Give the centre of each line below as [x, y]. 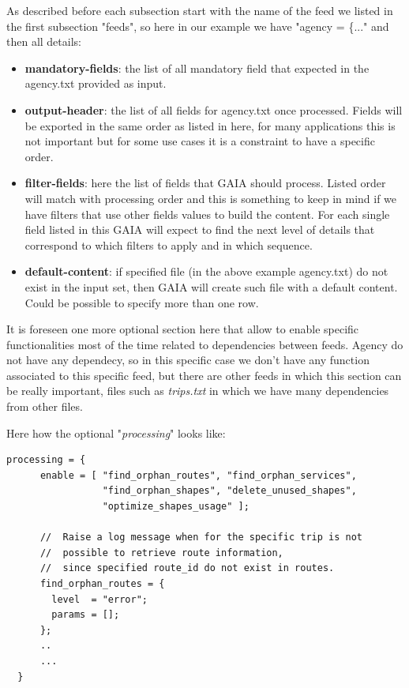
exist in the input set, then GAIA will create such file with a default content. [211, 286]
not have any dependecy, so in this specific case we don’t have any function [188, 360]
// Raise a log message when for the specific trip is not [201, 538]
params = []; [86, 615]
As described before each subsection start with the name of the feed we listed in [200, 10]
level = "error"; [99, 599]
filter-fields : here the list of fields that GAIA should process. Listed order [205, 183]
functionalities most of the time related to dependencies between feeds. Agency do [205, 344]
